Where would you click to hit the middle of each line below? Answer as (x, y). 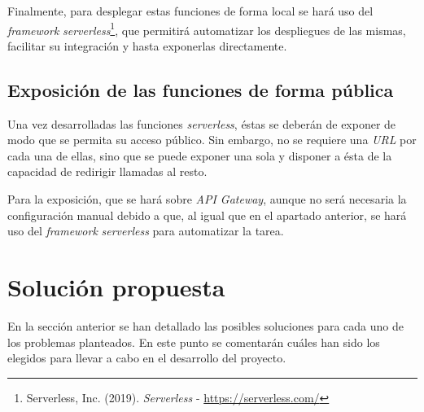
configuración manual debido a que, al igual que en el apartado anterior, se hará (207, 215)
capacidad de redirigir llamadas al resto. (107, 171)
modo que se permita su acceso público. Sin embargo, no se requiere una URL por (212, 140)
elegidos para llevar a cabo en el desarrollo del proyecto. (147, 358)
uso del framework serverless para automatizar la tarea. (146, 231)
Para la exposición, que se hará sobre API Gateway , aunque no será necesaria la (207, 199)
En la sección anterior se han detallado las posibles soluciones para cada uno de (205, 325)
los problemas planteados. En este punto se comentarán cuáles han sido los (194, 342)
